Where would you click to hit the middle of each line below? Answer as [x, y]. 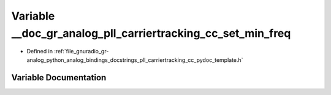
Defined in [40, 51]
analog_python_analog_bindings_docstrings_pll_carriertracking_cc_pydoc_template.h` [135, 60]
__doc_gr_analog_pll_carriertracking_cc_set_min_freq [151, 33]
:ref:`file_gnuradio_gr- [82, 51]
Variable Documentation [59, 78]
